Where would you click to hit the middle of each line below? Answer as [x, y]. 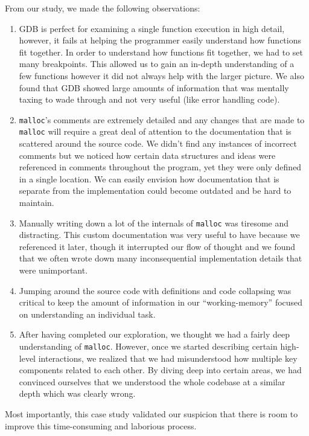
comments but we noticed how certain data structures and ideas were [147, 155]
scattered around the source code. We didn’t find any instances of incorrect [158, 143]
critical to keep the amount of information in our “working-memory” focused [161, 302]
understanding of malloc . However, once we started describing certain [148, 346]
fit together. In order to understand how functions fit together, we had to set [161, 52]
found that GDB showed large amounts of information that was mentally [154, 87]
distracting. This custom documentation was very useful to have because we [159, 235]
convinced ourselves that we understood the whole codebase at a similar [152, 381]
